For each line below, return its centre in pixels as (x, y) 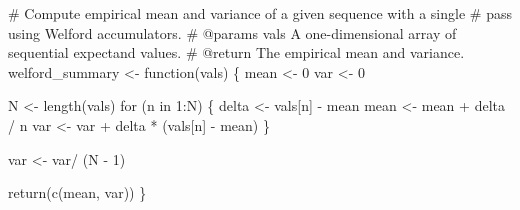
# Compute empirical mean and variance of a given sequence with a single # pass (260, 13)
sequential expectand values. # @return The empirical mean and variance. (236, 52)
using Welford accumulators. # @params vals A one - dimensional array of (232, 32)
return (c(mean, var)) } (77, 192)
